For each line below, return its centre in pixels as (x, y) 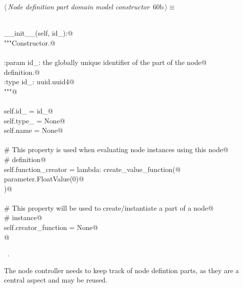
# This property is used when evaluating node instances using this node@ (116, 149)
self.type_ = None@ (35, 120)
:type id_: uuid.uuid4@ (39, 82)
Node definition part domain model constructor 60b (86, 6)
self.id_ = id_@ (29, 110)
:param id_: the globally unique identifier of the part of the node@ (105, 62)
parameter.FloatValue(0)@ (44, 179)
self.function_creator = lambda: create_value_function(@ (92, 169)
